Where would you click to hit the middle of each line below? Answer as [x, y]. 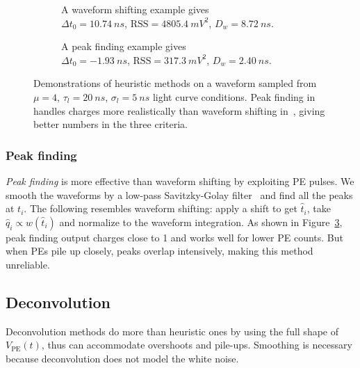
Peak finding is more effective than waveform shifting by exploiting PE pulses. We [180, 181]
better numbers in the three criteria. [111, 124]
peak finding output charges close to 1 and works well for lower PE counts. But [174, 237]
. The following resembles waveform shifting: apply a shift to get [161, 208]
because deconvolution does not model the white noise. [122, 358]
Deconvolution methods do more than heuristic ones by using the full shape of [172, 331]
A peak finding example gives [124, 46]
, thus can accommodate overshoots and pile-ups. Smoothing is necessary [197, 345]
